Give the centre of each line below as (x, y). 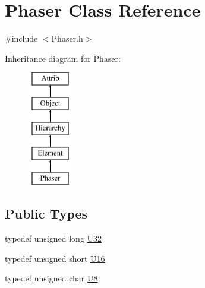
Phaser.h (67, 38)
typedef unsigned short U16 (55, 258)
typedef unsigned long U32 (53, 238)
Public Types (46, 213)
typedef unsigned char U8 (51, 278)
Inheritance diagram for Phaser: (63, 58)
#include (21, 38)
